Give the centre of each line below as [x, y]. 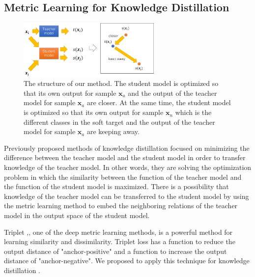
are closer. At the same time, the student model [159, 102]
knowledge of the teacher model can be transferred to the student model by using [127, 196]
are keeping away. [113, 131]
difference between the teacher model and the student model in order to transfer [125, 157]
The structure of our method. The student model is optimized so [121, 83]
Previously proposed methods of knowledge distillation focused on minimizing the [127, 148]
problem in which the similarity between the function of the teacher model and [123, 177]
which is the [193, 112]
